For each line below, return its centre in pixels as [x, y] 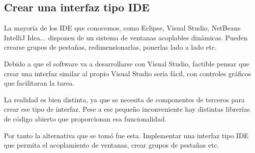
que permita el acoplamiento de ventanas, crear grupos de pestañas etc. [112, 145]
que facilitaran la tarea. [39, 83]
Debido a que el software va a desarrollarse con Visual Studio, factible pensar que [127, 63]
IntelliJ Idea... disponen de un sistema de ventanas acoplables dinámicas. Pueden [126, 37]
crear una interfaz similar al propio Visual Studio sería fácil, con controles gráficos [127, 73]
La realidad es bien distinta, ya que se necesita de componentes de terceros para [124, 99]
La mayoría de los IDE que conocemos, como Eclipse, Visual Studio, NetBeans [122, 28]
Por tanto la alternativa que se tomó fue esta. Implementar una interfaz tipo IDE [126, 135]
